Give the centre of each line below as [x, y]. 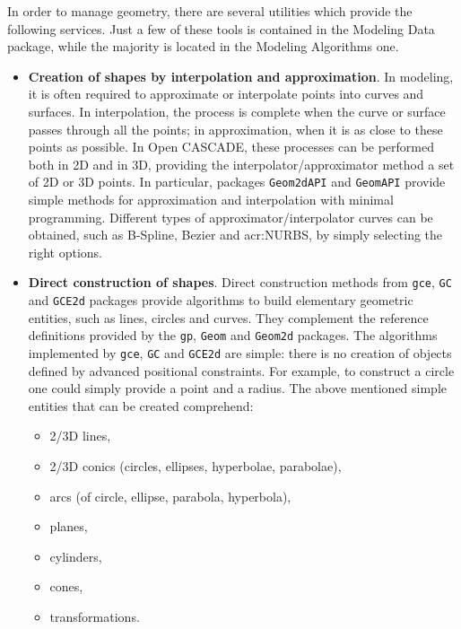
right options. [65, 252]
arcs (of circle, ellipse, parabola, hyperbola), [170, 496]
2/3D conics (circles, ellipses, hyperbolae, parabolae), [196, 465]
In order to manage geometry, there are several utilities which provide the [210, 11]
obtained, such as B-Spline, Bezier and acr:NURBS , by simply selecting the [235, 235]
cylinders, [76, 556]
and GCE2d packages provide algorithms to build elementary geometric [221, 300]
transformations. [95, 616]
